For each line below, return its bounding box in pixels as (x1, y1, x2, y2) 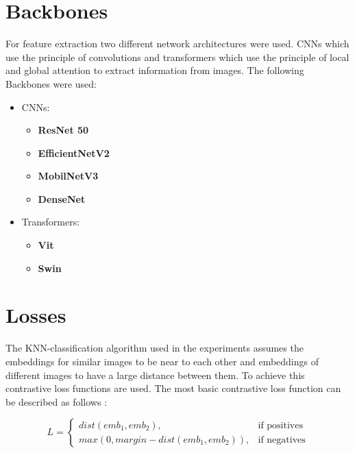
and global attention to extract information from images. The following (5, 63, 304, 77)
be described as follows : (5, 394, 108, 408)
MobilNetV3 (38, 169, 99, 183)
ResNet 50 (38, 123, 89, 137)
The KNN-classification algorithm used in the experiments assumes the (5, 341, 304, 355)
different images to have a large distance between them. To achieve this (5, 367, 305, 382)
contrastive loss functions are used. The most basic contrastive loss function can (5, 381, 341, 395)
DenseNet (38, 191, 86, 206)
